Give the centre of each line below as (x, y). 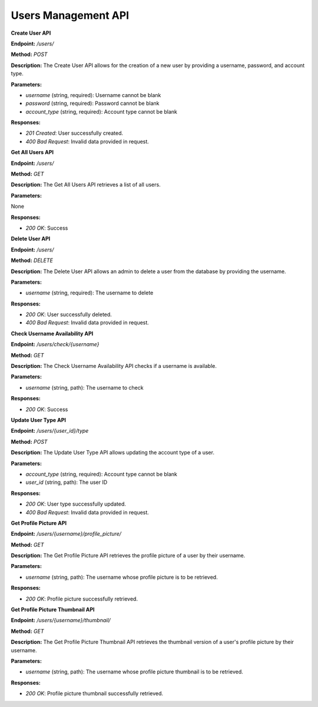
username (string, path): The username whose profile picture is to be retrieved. (122, 577)
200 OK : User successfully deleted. (69, 314)
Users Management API (70, 15)
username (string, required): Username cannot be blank (93, 95)
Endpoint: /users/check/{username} (55, 344)
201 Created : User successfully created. (74, 133)
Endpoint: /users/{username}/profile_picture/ (66, 534)
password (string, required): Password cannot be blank (92, 104)
